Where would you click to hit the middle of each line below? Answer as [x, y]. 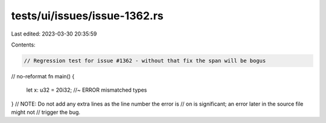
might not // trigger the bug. [46, 112]
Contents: [23, 45]
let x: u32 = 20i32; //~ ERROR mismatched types [87, 90]
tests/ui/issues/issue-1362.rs [88, 16]
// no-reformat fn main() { [43, 76]
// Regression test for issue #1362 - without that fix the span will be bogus [145, 61]
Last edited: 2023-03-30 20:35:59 [54, 34]
